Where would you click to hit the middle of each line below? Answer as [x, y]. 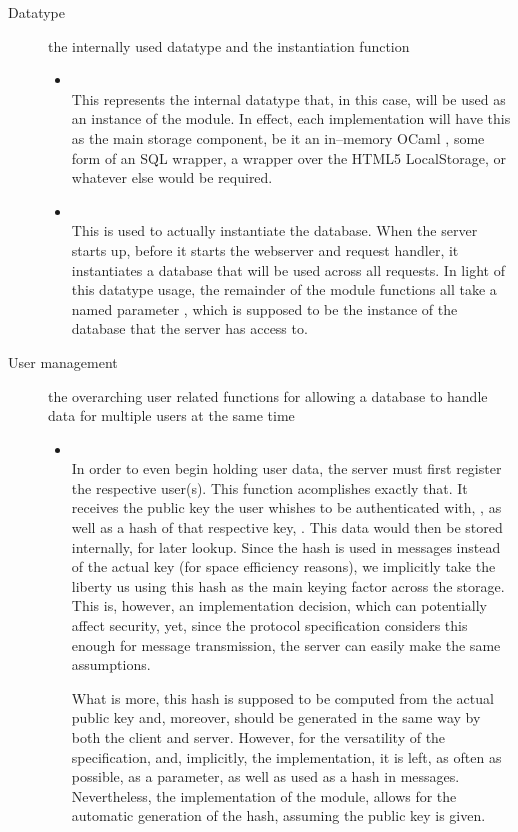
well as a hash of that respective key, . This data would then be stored [287, 527]
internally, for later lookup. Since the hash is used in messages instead [286, 546]
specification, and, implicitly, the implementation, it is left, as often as [286, 756]
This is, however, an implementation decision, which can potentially [279, 605]
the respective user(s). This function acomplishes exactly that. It [269, 487]
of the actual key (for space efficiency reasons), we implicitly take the [283, 566]
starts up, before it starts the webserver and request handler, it [265, 249]
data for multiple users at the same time [171, 415]
